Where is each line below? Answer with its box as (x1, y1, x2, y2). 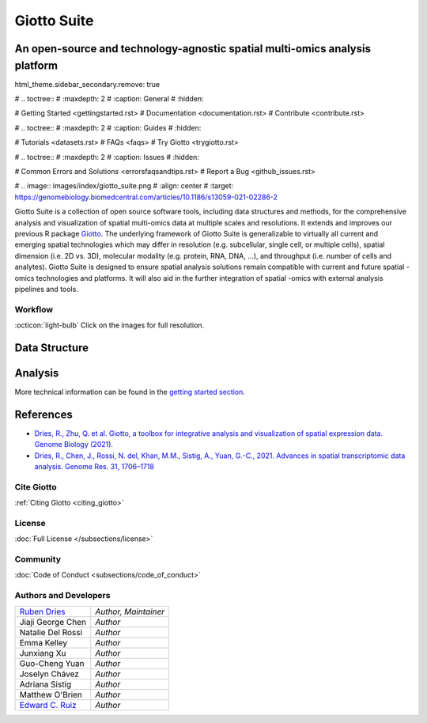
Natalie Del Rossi (19, 626, 83, 638)
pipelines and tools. (14, 284, 78, 293)
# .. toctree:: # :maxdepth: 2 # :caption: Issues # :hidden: (14, 152, 199, 161)
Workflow (14, 304, 54, 315)
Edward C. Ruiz (19, 699, 77, 710)
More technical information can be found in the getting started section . (14, 387, 245, 396)
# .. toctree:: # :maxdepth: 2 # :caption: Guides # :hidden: (14, 123, 202, 132)
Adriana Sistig (19, 679, 72, 690)
